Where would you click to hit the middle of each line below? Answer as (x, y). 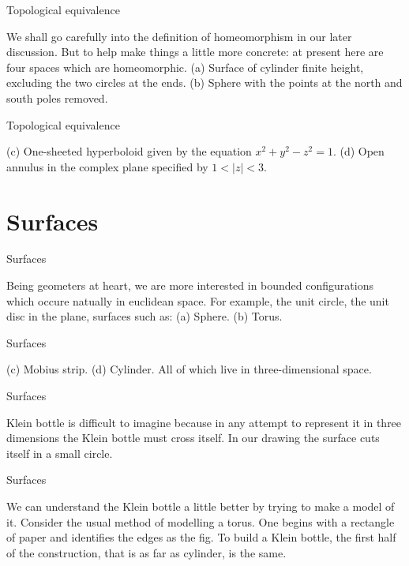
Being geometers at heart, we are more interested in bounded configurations (190, 285)
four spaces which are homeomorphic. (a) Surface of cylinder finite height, (185, 67)
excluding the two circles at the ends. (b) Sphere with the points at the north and (204, 82)
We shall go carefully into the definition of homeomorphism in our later (179, 36)
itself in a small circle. (60, 453)
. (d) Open (358, 151)
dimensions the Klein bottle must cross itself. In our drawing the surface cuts (193, 438)
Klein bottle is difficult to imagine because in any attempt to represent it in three (204, 422)
